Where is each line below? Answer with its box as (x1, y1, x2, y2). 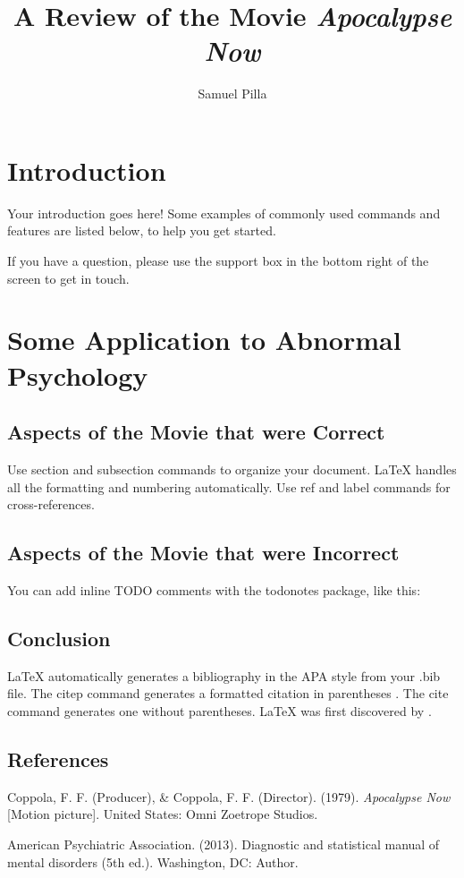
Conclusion (7, 624, 111, 652)
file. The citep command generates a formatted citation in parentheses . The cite (7, 684, 449, 703)
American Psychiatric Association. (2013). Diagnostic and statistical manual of (7, 834, 440, 853)
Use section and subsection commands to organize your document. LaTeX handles (7, 459, 457, 478)
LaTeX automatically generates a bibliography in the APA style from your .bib (7, 666, 441, 685)
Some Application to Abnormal (7, 321, 401, 358)
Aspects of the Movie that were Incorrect (7, 539, 400, 567)
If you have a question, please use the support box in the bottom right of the (7, 251, 429, 270)
